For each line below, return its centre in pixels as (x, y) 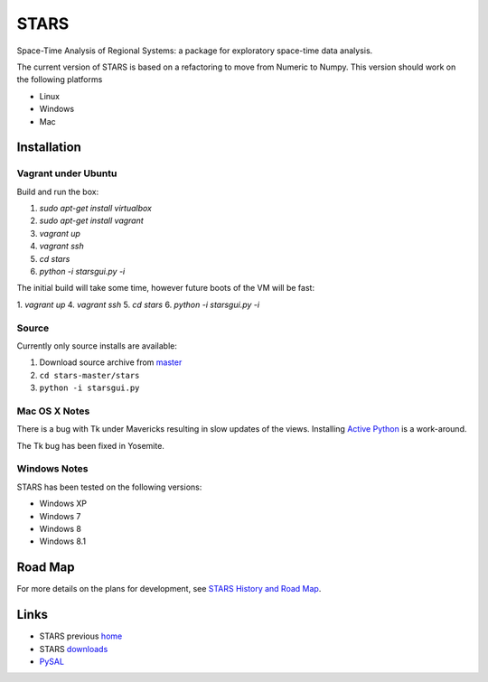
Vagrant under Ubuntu (67, 173)
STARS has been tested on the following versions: (109, 487)
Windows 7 (60, 516)
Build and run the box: (58, 192)
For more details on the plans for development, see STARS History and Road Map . (169, 589)
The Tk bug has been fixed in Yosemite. (90, 445)
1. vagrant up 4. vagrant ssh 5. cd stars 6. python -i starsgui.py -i (138, 304)
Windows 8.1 (62, 541)
